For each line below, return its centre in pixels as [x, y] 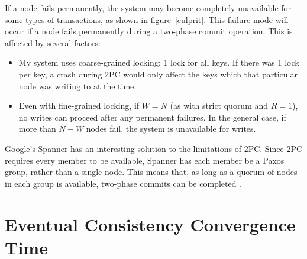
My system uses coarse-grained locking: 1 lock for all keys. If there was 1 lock [159, 62]
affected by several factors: [53, 42]
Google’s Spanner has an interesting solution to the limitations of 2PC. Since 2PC [154, 148]
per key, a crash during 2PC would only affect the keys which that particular [158, 74]
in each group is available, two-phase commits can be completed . [123, 183]
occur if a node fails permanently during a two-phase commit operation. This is [149, 31]
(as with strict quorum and [219, 106]
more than [37, 129]
